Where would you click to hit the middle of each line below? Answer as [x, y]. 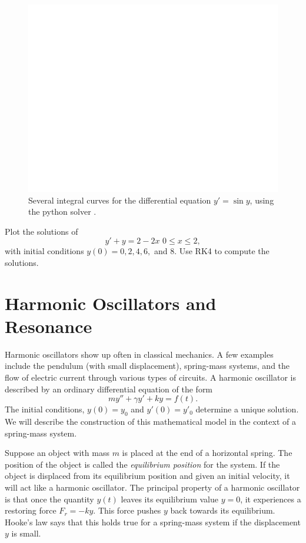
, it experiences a [271, 499]
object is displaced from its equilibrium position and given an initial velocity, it [147, 476]
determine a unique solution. [247, 409]
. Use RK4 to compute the [222, 251]
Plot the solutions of [41, 231]
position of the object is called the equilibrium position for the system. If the [142, 464]
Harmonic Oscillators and [111, 303]
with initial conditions [44, 251]
